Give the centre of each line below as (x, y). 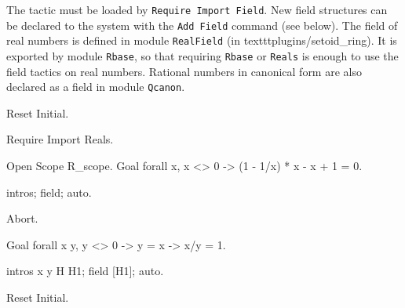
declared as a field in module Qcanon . (96, 87)
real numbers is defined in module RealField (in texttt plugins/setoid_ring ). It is (202, 40)
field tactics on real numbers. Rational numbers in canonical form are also (184, 71)
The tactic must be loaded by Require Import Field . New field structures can (197, 9)
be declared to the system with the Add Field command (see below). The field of (202, 25)
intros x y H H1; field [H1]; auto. (85, 271)
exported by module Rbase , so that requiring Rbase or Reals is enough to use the (202, 55)
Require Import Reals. (60, 139)
